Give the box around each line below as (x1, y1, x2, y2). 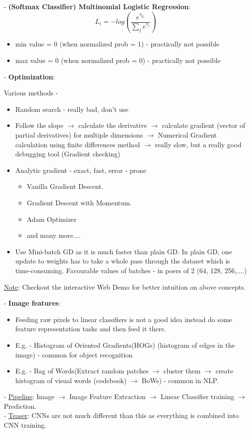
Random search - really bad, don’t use (15, 104, 129, 114)
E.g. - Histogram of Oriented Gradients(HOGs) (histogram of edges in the (15, 340, 235, 350)
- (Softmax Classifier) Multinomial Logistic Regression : (4, 1, 191, 11)
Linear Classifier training (161, 391, 235, 402)
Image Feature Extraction (69, 391, 146, 402)
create (215, 366, 234, 376)
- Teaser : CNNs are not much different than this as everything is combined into (4, 410, 239, 420)
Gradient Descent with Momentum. (27, 197, 132, 207)
